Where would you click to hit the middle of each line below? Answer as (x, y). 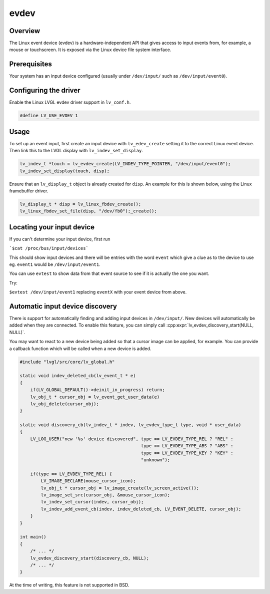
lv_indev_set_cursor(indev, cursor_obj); (92, 502)
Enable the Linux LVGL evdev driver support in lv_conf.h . (70, 102)
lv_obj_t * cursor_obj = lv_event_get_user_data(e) (95, 397)
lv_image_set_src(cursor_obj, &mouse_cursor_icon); (105, 495)
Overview (25, 31)
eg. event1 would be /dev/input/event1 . (55, 264)
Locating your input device (52, 227)
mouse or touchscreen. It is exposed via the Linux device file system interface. (90, 50)
